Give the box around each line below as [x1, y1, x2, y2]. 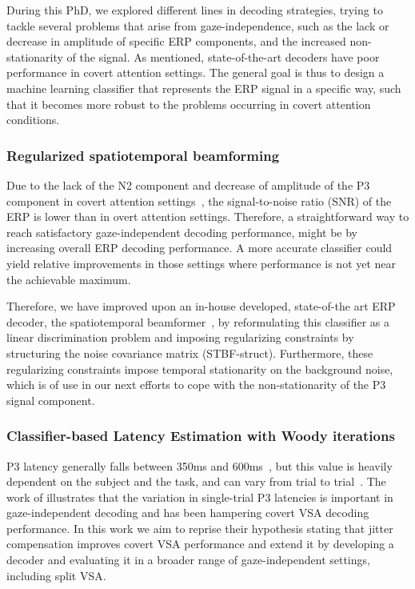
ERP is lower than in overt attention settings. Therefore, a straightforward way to [6, 208, 409, 225]
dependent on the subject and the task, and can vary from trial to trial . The [6, 473, 386, 490]
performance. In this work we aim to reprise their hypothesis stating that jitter [6, 519, 393, 536]
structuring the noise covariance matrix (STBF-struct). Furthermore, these [6, 344, 373, 361]
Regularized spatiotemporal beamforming [6, 145, 280, 165]
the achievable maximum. [6, 270, 131, 287]
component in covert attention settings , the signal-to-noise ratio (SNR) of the [6, 192, 392, 209]
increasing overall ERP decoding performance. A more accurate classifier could [6, 239, 393, 256]
